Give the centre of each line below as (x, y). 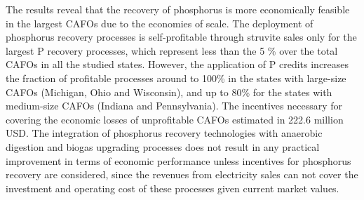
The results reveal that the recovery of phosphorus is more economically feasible (178, 9)
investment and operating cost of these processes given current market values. (173, 188)
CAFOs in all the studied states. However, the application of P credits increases (177, 64)
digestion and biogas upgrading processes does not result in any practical (163, 146)
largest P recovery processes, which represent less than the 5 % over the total (172, 50)
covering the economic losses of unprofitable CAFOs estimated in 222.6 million (175, 119)
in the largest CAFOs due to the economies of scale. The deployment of (160, 23)
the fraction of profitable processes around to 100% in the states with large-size (176, 78)
